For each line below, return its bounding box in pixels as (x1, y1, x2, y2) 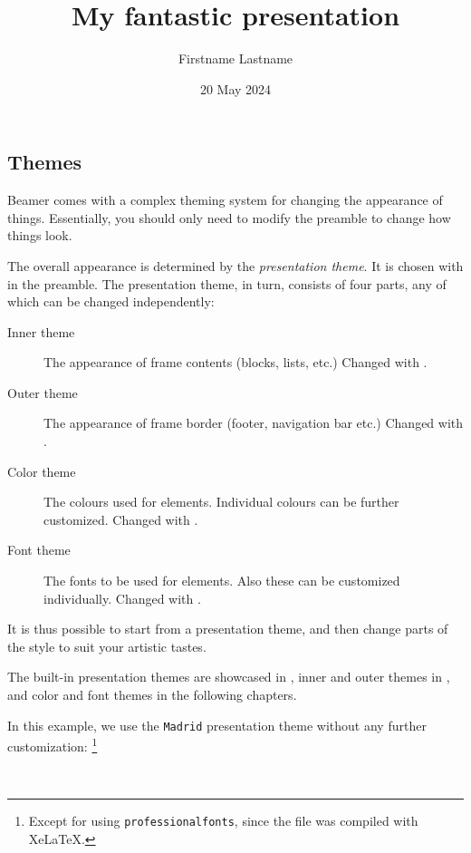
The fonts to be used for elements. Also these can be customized (43, 571, 400, 590)
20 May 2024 (199, 79, 272, 98)
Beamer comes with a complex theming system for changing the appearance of (7, 190, 443, 209)
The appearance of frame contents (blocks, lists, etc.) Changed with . (43, 353, 428, 372)
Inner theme (7, 322, 75, 341)
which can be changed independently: (7, 292, 215, 311)
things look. (7, 226, 72, 245)
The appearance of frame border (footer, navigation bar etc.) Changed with (43, 413, 464, 432)
